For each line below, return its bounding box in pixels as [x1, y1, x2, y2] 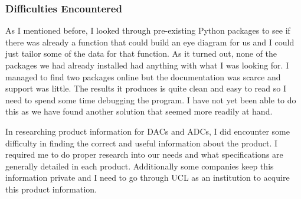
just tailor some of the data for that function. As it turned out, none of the [5, 47, 277, 60]
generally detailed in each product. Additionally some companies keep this [5, 159, 274, 172]
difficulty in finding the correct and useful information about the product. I [5, 136, 278, 149]
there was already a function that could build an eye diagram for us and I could [5, 35, 295, 48]
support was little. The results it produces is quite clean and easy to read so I [5, 82, 286, 94]
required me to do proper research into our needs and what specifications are [5, 148, 283, 161]
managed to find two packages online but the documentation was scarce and [5, 70, 281, 83]
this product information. [5, 182, 97, 195]
